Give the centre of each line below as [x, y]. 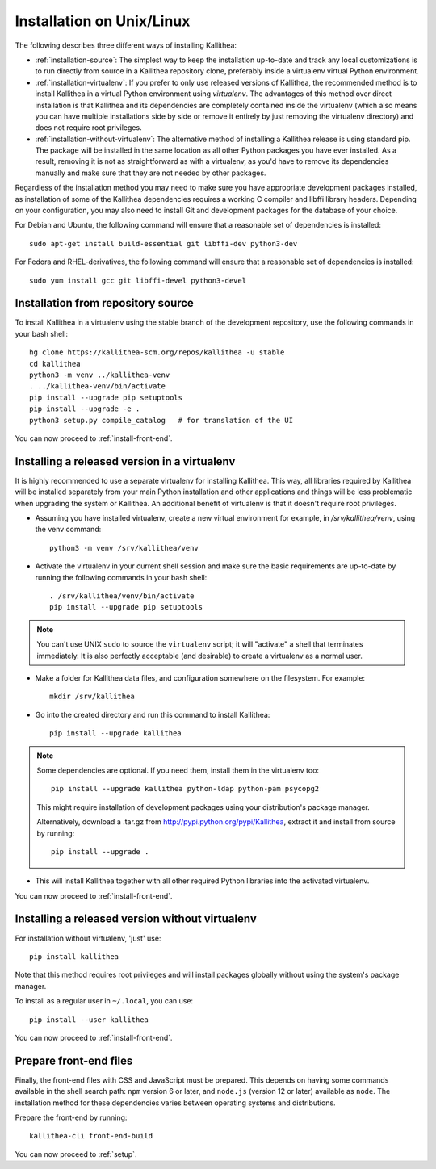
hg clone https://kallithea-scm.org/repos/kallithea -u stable [157, 352]
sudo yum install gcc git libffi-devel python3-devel [138, 280]
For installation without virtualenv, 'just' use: [88, 938]
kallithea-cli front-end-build [91, 1136]
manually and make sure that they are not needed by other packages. [151, 173]
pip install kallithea [74, 956]
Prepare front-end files [74, 1060]
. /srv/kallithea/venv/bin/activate [122, 596]
